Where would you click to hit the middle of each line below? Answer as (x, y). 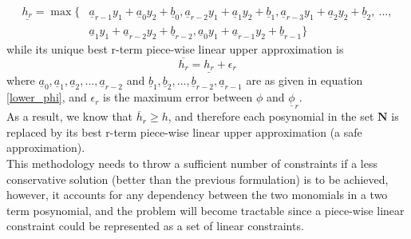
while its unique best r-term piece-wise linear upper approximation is (175, 48)
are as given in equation (304, 80)
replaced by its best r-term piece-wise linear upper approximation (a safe (184, 131)
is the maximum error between (178, 97)
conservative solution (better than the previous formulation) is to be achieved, (198, 179)
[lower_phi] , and (47, 97)
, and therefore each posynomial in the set (271, 116)
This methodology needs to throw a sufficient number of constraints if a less (192, 163)
